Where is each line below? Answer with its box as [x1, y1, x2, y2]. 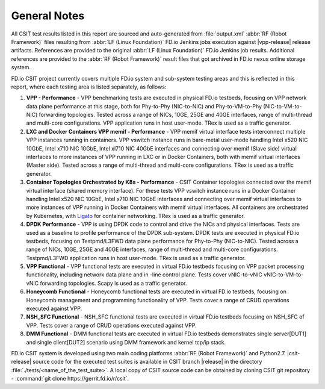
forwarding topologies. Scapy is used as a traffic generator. [40, 279, 187, 287]
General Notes [11, 9, 85, 22]
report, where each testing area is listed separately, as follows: [11, 83, 167, 90]
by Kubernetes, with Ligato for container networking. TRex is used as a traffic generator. [26, 212, 245, 219]
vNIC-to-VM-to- [264, 271, 304, 278]
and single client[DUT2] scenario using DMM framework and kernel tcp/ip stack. [26, 338, 226, 346]
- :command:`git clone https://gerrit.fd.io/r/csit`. [11, 375, 129, 382]
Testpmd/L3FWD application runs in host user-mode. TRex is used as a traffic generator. [26, 254, 246, 261]
